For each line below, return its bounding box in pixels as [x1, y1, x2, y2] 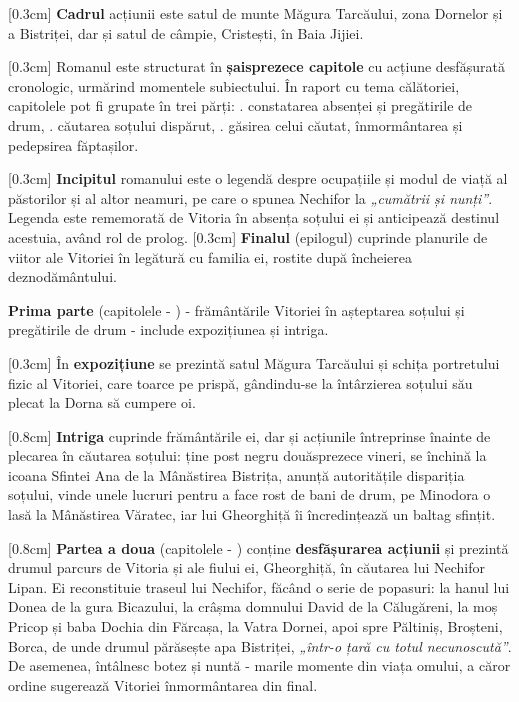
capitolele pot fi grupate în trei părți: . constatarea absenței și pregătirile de [8, 95, 473, 116]
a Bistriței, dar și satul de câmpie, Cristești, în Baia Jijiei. [8, 22, 364, 43]
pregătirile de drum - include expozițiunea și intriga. [8, 319, 329, 340]
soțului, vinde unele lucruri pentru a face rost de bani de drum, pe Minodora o [8, 484, 491, 505]
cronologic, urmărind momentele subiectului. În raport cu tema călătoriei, [8, 75, 460, 96]
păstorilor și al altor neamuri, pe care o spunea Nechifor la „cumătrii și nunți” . [8, 187, 493, 208]
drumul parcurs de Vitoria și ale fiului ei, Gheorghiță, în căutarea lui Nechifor [8, 557, 485, 578]
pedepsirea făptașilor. [8, 134, 139, 155]
